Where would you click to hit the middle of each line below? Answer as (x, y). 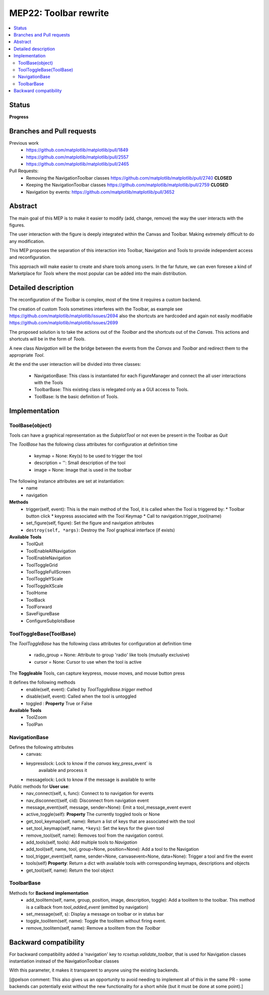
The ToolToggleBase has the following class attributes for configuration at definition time (100, 643)
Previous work (24, 143)
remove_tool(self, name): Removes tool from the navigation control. (95, 835)
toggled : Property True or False (59, 703)
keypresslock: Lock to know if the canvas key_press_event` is (89, 763)
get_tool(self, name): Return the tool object (70, 870)
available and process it (63, 770)
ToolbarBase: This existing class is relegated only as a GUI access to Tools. (111, 390)
